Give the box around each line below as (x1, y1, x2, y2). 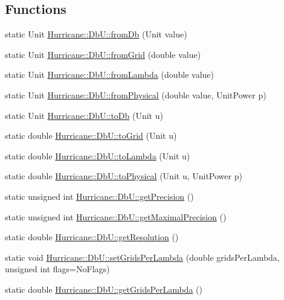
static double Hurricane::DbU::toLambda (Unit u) (5, 149, 190, 162)
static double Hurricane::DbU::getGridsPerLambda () (5, 282, 202, 295)
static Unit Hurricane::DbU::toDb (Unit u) (5, 109, 163, 121)
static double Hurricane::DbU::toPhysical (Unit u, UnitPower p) (5, 170, 242, 182)
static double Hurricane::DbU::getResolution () (5, 231, 179, 243)
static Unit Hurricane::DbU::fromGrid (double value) (5, 48, 201, 60)
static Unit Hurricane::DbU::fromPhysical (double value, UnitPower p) (5, 88, 266, 101)
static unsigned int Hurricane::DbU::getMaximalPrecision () (5, 210, 227, 223)
